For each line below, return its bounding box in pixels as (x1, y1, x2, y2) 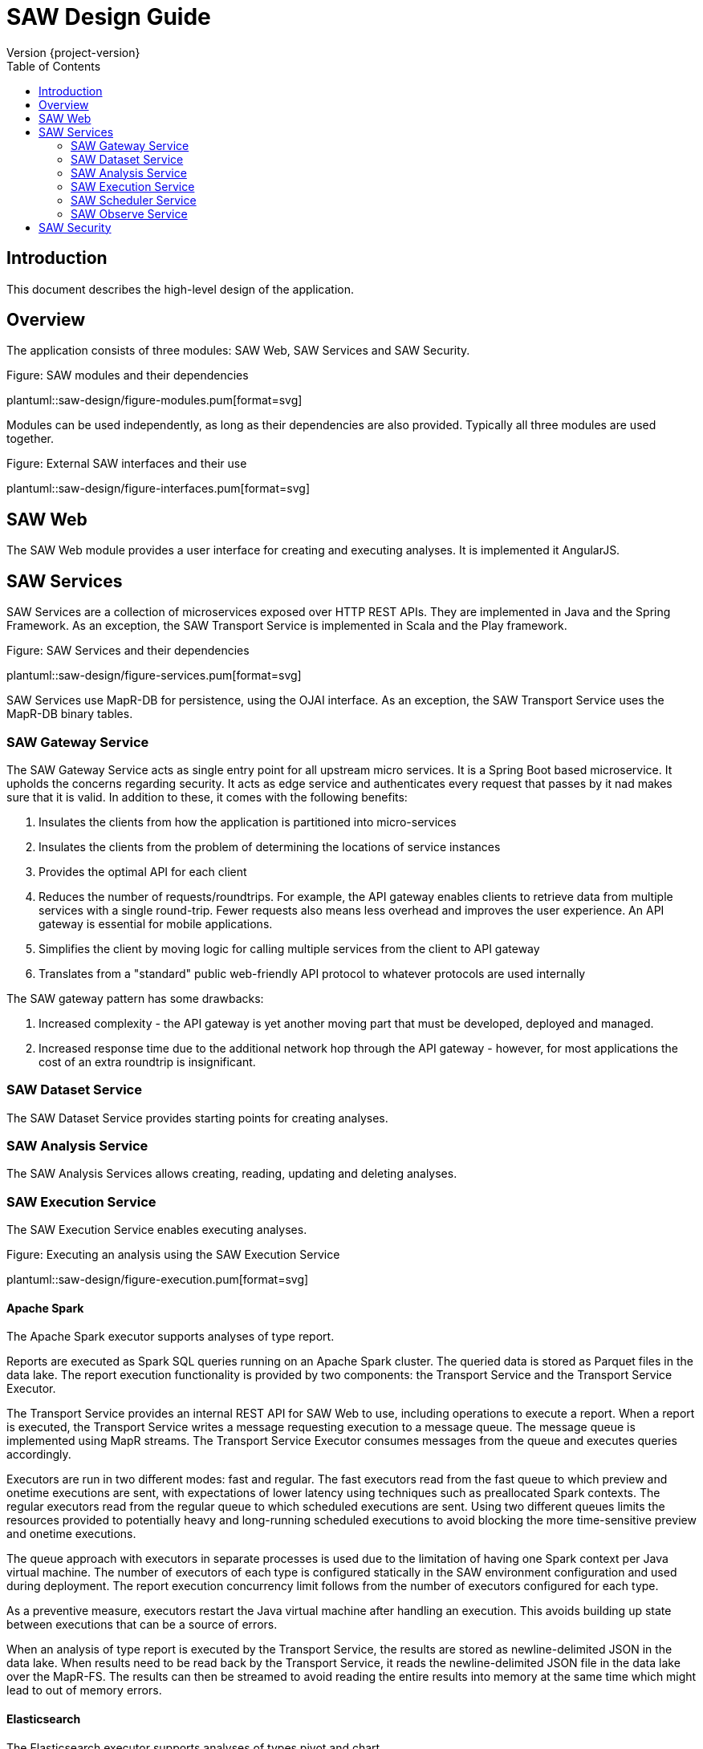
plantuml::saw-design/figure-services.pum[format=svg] (6, 668, 302, 683)
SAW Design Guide (6, 3, 211, 30)
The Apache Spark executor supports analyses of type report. (6, 1329, 335, 1344)
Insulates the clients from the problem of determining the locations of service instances (39, 839, 501, 854)
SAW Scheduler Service (71, 193, 197, 207)
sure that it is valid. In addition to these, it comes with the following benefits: (6, 789, 408, 804)
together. (6, 432, 55, 446)
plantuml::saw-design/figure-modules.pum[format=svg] (6, 393, 303, 408)
